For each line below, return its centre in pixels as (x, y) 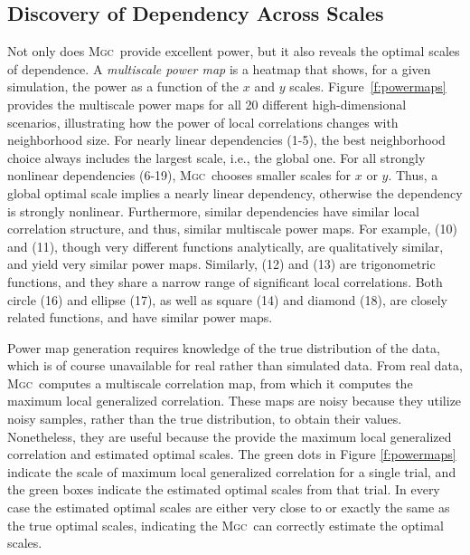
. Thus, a (413, 175)
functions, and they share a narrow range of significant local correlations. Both (225, 281)
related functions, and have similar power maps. (140, 317)
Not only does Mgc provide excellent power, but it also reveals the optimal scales (234, 51)
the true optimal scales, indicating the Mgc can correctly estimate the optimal (226, 525)
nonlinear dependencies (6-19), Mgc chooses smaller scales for (179, 175)
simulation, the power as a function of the (123, 86)
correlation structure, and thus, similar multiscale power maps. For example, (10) (232, 229)
